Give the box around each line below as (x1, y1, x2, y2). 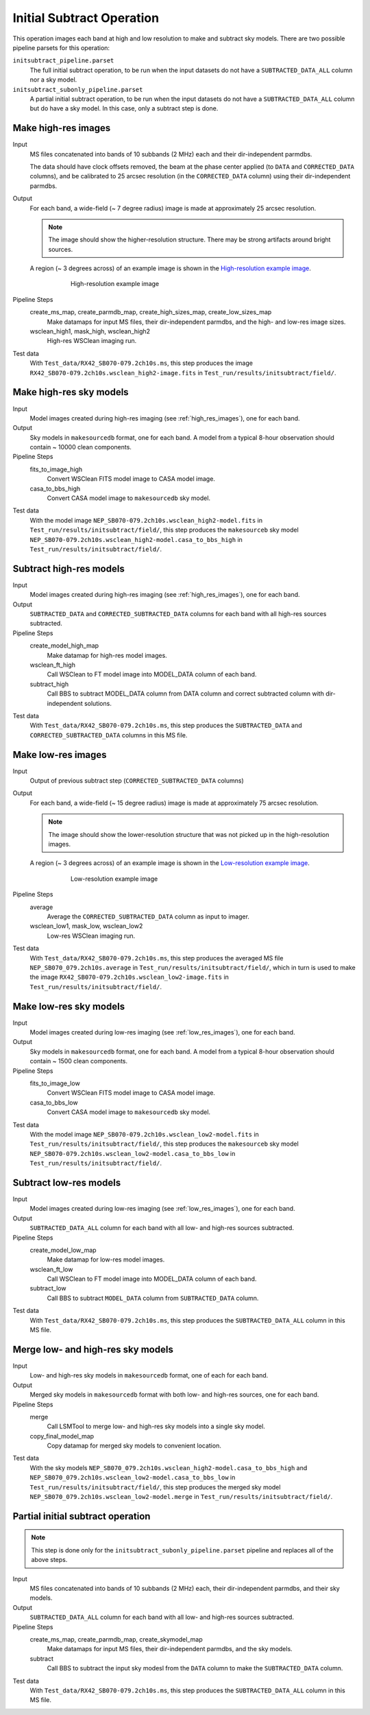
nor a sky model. (29, 75, 77, 84)
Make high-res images (12, 122, 111, 134)
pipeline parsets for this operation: (12, 43, 110, 51)
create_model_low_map (29, 1246, 97, 1254)
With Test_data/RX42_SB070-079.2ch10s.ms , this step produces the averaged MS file (29, 954, 284, 962)
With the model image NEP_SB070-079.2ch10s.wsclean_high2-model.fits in (29, 516, 263, 524)
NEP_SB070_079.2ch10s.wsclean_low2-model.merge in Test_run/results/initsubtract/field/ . (29, 1493, 333, 1501)
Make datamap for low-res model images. (47, 1255, 165, 1264)
